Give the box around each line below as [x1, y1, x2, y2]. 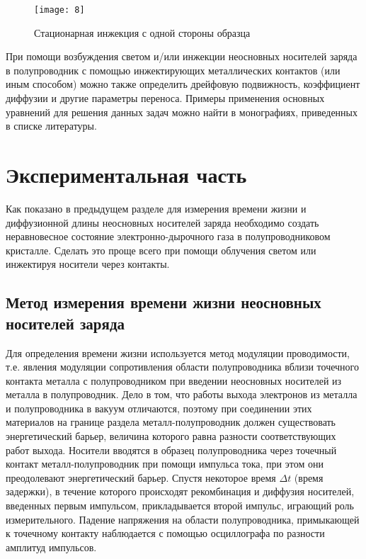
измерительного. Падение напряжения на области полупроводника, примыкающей [6, 512, 360, 526]
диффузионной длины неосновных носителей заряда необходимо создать [6, 215, 319, 230]
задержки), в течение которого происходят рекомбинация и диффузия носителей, [6, 484, 355, 499]
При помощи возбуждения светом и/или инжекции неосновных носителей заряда [6, 49, 358, 64]
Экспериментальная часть [6, 160, 247, 188]
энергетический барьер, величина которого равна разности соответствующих [6, 429, 336, 444]
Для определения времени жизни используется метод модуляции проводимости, [6, 345, 350, 360]
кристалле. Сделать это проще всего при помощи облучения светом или [6, 242, 316, 257]
